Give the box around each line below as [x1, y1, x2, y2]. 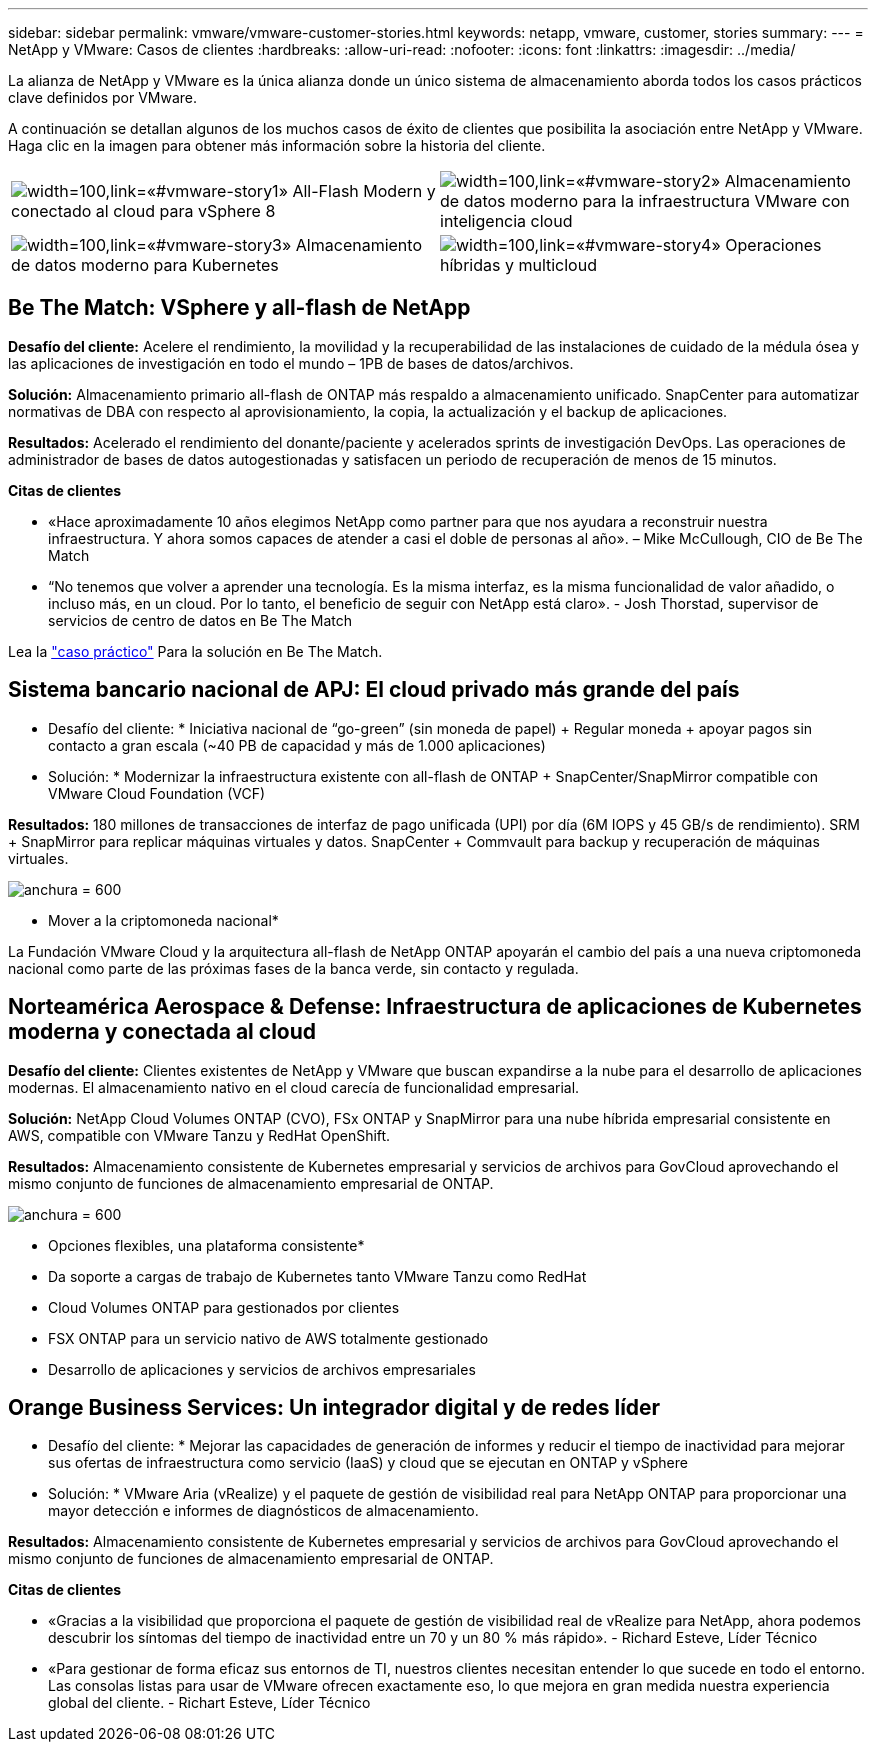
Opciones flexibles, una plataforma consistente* [48, 1236, 365, 1254]
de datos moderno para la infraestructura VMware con [440, 191, 850, 211]
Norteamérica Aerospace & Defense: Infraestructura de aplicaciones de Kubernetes [8, 994, 862, 1020]
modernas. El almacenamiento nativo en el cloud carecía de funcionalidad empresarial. [8, 1078, 580, 1096]
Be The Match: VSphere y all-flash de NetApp [8, 295, 471, 321]
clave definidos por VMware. [8, 89, 198, 106]
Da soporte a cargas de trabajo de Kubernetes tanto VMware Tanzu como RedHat [48, 1267, 587, 1285]
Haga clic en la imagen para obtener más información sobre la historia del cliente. [8, 137, 546, 154]
